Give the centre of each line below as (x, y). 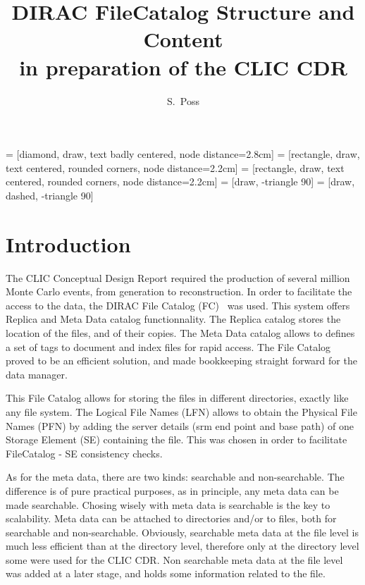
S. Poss (183, 100)
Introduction (68, 244)
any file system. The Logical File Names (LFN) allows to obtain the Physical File (181, 411)
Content (183, 39)
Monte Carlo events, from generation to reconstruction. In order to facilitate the (179, 291)
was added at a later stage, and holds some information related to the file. (166, 573)
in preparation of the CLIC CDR (183, 67)
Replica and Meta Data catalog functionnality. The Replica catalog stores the (173, 319)
